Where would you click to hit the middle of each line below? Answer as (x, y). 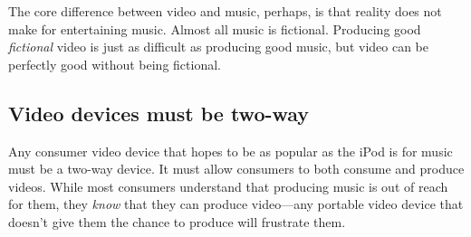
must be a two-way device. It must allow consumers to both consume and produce (236, 169)
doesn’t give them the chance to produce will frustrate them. (177, 221)
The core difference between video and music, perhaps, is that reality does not (225, 11)
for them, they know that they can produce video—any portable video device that (236, 204)
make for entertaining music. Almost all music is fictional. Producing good (215, 28)
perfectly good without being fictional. (115, 64)
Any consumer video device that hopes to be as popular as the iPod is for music (231, 151)
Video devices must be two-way (159, 113)
